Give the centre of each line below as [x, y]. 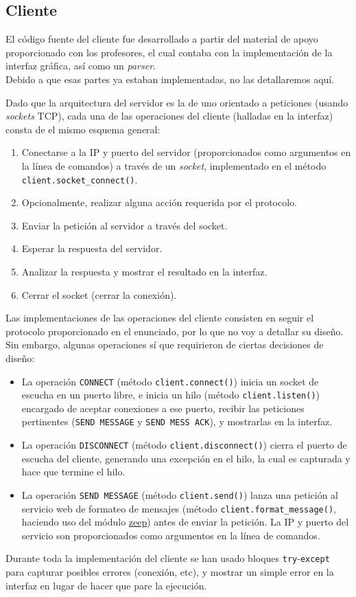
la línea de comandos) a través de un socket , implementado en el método [174, 165]
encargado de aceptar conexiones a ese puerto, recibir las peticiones [163, 408]
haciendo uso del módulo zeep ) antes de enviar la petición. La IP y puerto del [185, 522]
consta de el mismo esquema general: [83, 129]
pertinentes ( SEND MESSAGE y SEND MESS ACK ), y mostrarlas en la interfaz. [177, 421]
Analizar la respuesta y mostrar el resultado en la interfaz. [144, 271]
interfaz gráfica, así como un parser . [81, 66]
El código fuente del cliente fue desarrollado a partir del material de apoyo [162, 39]
